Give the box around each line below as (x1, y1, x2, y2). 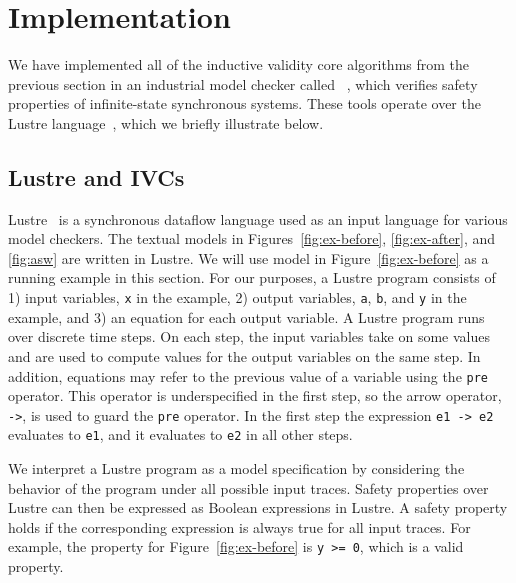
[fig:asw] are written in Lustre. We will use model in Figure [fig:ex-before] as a (8, 247, 489, 268)
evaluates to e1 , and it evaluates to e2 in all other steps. (8, 424, 353, 445)
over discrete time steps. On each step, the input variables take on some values (8, 326, 491, 347)
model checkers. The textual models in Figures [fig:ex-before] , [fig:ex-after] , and (8, 228, 496, 249)
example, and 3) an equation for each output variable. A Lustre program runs (8, 306, 485, 327)
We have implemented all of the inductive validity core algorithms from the (8, 54, 470, 75)
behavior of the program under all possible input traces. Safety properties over (8, 477, 489, 498)
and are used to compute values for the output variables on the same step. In (8, 345, 481, 366)
